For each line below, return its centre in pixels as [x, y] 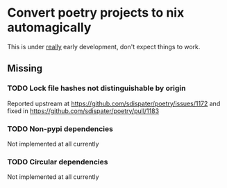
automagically [49, 27]
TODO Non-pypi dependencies [60, 128]
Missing [25, 68]
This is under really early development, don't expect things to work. [104, 46]
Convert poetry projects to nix [96, 13]
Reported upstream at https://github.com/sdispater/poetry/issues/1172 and [114, 103]
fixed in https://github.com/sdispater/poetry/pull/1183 [83, 111]
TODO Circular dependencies [58, 162]
